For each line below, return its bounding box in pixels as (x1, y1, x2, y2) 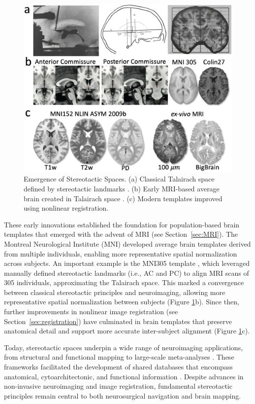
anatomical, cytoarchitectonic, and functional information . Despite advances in (4, 371, 244, 381)
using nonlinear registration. (24, 203, 109, 213)
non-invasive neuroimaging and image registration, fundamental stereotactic (4, 381, 232, 391)
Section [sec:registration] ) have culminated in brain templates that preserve (4, 316, 232, 326)
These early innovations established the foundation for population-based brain (4, 219, 240, 229)
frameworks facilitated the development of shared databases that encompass (4, 362, 233, 372)
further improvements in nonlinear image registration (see (4, 306, 178, 317)
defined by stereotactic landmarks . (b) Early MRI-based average (24, 183, 220, 193)
